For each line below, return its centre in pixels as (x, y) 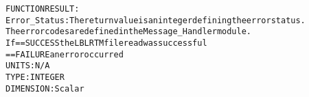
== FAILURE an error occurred (65, 54)
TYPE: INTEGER (35, 77)
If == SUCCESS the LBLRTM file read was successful (106, 43)
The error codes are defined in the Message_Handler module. (129, 32)
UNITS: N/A (28, 66)
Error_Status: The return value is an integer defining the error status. (156, 20)
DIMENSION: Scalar (45, 88)
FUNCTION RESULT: (43, 9)
